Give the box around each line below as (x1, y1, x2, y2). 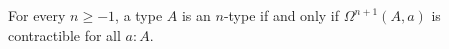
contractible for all (8, 24, 121, 45)
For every (8, 5, 66, 25)
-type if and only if (223, 5, 340, 25)
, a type (115, 5, 163, 25)
